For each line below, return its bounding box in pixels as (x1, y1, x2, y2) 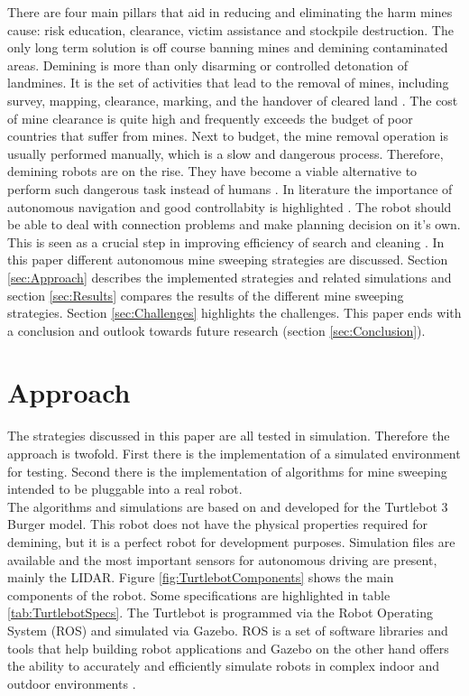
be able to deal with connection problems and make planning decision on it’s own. (7, 215, 461, 234)
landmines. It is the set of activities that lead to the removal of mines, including (7, 73, 449, 92)
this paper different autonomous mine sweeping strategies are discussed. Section (7, 250, 448, 269)
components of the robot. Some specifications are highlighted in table (7, 585, 391, 604)
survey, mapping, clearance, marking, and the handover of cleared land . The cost (7, 90, 458, 109)
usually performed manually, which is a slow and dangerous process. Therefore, (7, 144, 444, 162)
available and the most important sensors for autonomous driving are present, (7, 550, 437, 569)
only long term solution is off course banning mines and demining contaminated (7, 38, 448, 57)
